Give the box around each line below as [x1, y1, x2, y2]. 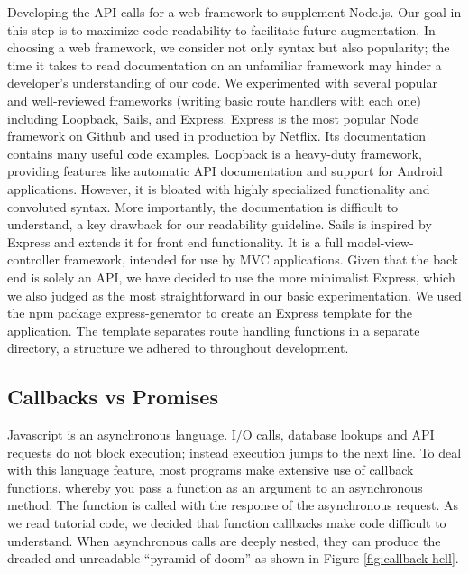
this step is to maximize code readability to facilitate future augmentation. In [7, 20, 436, 39]
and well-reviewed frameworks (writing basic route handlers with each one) [7, 90, 421, 109]
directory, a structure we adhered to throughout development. [7, 338, 349, 357]
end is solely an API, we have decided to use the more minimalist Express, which [7, 267, 455, 286]
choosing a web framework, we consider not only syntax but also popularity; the [7, 38, 450, 57]
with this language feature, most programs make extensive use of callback [7, 460, 414, 479]
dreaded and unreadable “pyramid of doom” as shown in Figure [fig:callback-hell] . [7, 549, 459, 568]
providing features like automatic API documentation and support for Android [7, 162, 443, 181]
